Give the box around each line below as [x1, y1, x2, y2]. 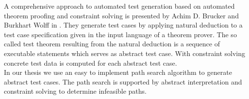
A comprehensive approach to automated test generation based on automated [4, 1, 235, 11]
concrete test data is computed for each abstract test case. [4, 57, 177, 68]
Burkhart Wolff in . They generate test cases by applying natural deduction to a [4, 20, 243, 30]
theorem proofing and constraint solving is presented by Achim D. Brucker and [4, 10, 239, 20]
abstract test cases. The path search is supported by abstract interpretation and [4, 76, 242, 86]
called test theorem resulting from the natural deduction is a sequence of [4, 39, 220, 49]
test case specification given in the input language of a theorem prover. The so [4, 29, 237, 39]
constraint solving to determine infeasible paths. [4, 86, 147, 96]
